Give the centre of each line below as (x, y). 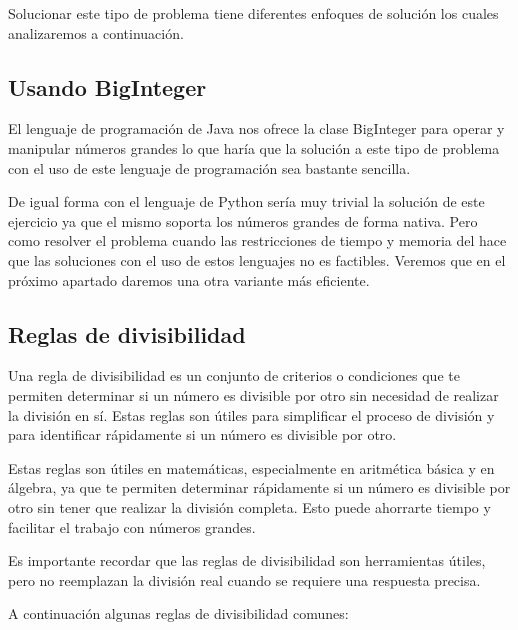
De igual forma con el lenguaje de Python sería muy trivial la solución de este (246, 201)
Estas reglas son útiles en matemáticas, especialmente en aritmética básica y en (251, 467)
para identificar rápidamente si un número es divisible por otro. (202, 434)
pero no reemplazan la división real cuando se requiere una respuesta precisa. (244, 579)
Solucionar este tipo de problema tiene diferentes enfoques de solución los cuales (253, 13)
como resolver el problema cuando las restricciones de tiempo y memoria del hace (257, 240)
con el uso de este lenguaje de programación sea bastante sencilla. (209, 167)
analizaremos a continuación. (96, 32)
